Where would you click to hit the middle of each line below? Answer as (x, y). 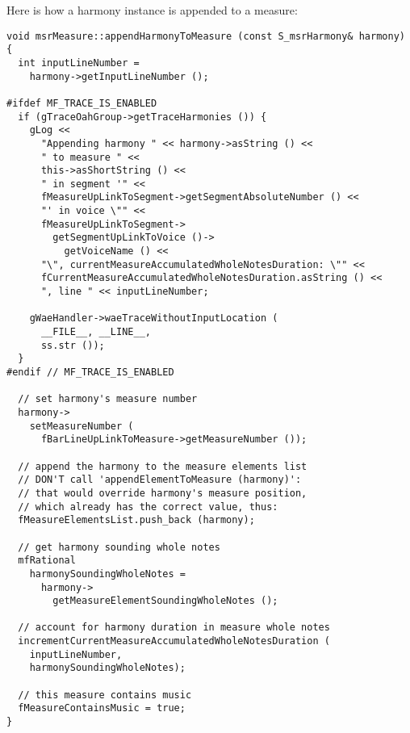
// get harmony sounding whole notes (119, 547)
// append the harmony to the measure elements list (163, 466)
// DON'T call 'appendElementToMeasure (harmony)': (160, 480)
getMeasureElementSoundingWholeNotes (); (165, 601)
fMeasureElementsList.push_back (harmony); (136, 520)
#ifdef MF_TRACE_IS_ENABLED (82, 103)
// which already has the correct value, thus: (148, 507)
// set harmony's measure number (108, 399)
